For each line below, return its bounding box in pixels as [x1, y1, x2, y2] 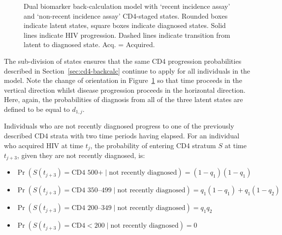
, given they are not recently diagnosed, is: [17, 150, 145, 160]
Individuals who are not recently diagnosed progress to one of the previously [4, 121, 234, 131]
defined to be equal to [4, 104, 70, 114]
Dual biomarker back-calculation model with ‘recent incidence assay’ [24, 1, 230, 11]
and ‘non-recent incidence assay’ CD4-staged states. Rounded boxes [24, 10, 228, 21]
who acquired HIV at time [4, 140, 84, 150]
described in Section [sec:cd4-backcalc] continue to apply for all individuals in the [4, 65, 251, 76]
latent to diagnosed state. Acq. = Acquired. [24, 39, 155, 50]
